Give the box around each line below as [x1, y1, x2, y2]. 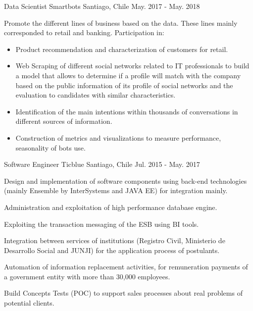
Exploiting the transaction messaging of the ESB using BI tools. [4, 218, 199, 229]
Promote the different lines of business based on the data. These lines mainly [4, 17, 238, 28]
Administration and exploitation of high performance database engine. [4, 202, 217, 212]
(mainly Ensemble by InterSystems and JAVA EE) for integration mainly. [4, 185, 228, 196]
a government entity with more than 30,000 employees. [4, 271, 170, 281]
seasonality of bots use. [15, 142, 86, 153]
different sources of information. [15, 116, 112, 126]
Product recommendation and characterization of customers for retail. [15, 44, 228, 54]
